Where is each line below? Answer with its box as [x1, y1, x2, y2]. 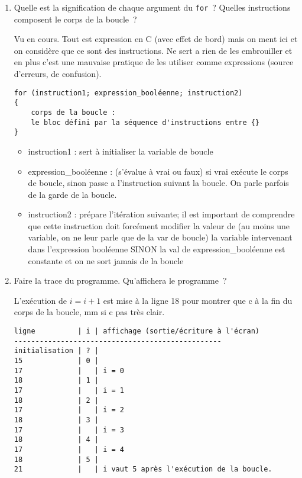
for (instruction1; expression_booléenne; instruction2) [14, 88, 243, 97]
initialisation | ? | [14, 347, 99, 355]
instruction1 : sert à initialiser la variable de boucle [28, 145, 213, 157]
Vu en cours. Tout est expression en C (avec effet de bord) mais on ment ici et [14, 33, 298, 45]
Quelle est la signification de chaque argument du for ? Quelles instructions [14, 1, 291, 13]
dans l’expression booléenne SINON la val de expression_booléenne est [28, 243, 285, 255]
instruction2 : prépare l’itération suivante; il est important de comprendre [28, 208, 295, 220]
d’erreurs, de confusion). [14, 68, 102, 80]
